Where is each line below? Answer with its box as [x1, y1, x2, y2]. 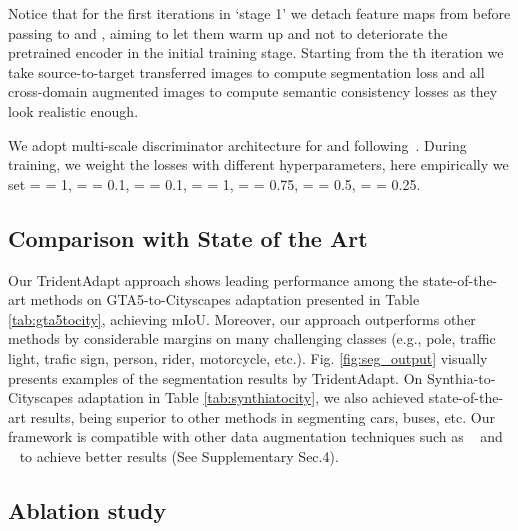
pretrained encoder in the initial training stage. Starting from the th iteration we [8, 42, 504, 63]
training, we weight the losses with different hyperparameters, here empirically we [8, 154, 509, 175]
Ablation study [8, 494, 167, 525]
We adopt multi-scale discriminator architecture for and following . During [8, 134, 467, 155]
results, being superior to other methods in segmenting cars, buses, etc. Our [30, 406, 495, 427]
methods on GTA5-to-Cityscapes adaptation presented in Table [30, 289, 420, 310]
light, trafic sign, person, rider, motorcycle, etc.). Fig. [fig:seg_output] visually [8, 347, 488, 368]
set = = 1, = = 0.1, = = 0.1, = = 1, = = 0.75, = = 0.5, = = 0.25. [8, 173, 421, 194]
